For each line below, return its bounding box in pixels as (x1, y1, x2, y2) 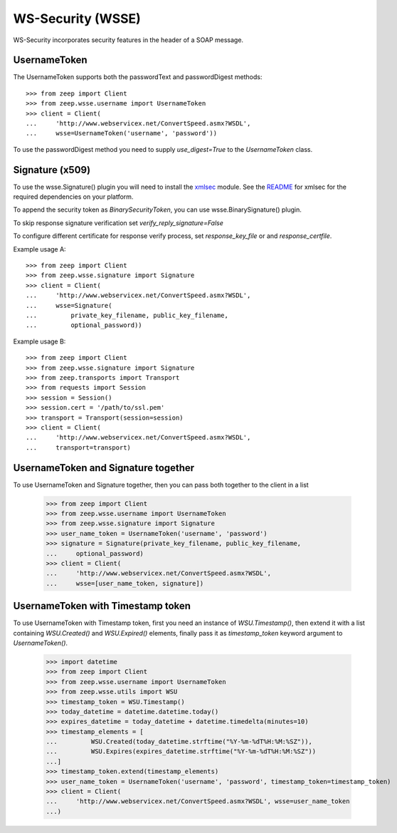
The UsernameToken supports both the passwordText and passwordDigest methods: (13, 73, 263, 81)
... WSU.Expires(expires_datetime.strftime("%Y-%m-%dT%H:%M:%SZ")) (46, 747, 317, 755)
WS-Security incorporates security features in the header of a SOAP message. (13, 36, 244, 44)
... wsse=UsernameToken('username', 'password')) (26, 129, 217, 138)
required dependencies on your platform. (13, 192, 134, 201)
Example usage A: (13, 244, 67, 253)
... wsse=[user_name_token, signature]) (46, 579, 204, 587)
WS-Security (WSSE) (13, 11, 142, 26)
